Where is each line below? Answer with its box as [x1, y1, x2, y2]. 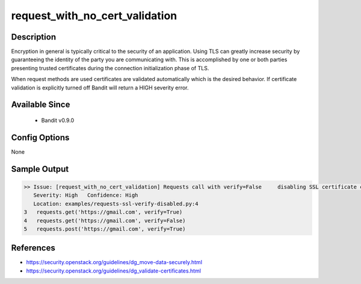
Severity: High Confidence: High [33, 192, 138, 199]
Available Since [11, 100, 70, 110]
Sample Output [11, 164, 69, 174]
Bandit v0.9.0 [41, 117, 75, 124]
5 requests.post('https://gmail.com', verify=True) [23, 225, 186, 232]
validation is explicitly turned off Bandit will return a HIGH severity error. [11, 84, 189, 91]
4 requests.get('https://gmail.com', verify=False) [23, 217, 186, 224]
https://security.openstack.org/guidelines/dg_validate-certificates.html [26, 267, 202, 274]
